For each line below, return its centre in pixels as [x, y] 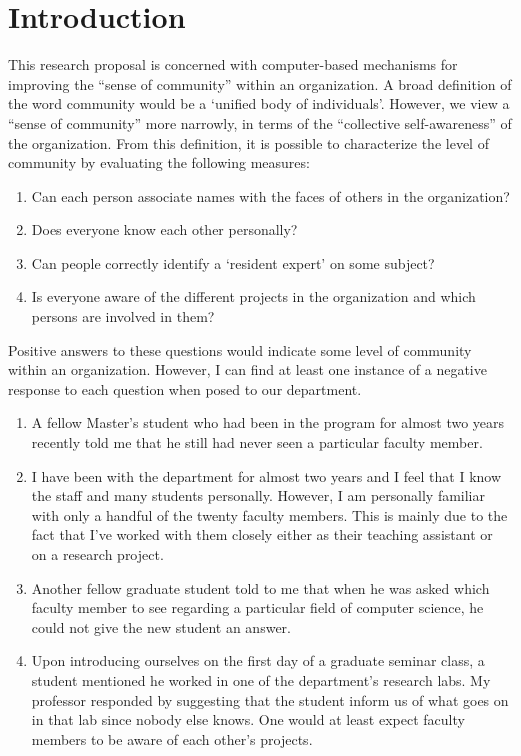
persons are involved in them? [123, 316]
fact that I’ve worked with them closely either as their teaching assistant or [262, 534]
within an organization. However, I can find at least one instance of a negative [247, 369]
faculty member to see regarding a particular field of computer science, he [257, 607]
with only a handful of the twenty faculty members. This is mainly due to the [269, 514]
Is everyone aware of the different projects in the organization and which [253, 296]
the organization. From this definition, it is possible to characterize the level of [248, 142]
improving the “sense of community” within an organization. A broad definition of [260, 83]
